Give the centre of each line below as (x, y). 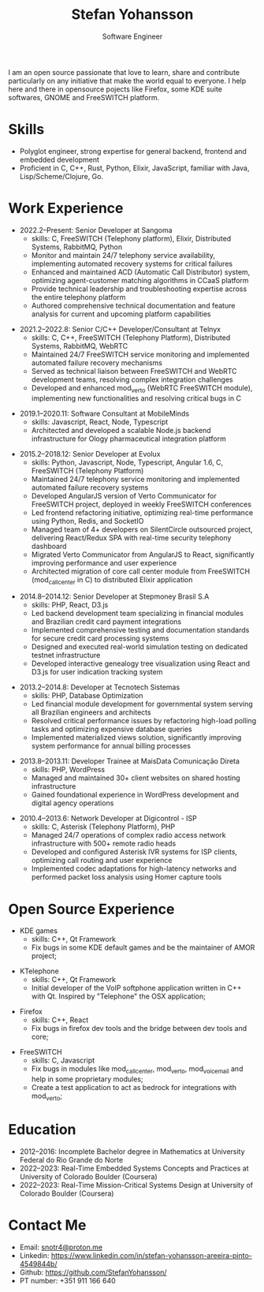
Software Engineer (132, 36)
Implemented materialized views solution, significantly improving (136, 737)
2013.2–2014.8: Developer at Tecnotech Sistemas (100, 687)
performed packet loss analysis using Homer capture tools (126, 877)
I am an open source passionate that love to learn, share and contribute (124, 72)
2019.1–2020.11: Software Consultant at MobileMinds (104, 413)
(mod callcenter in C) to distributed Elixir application (112, 580)
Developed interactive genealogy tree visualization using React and (141, 663)
